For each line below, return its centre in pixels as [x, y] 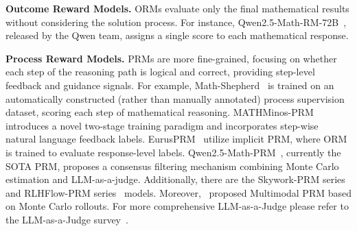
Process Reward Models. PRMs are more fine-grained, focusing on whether [171, 58]
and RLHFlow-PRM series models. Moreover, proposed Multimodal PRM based [178, 192]
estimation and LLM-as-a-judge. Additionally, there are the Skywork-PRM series [175, 179]
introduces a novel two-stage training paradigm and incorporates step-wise [162, 125]
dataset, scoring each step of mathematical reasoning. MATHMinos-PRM [160, 112]
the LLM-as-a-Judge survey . [67, 219]
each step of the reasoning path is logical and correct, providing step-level [160, 72]
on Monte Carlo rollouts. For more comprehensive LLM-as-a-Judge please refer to [177, 206]
